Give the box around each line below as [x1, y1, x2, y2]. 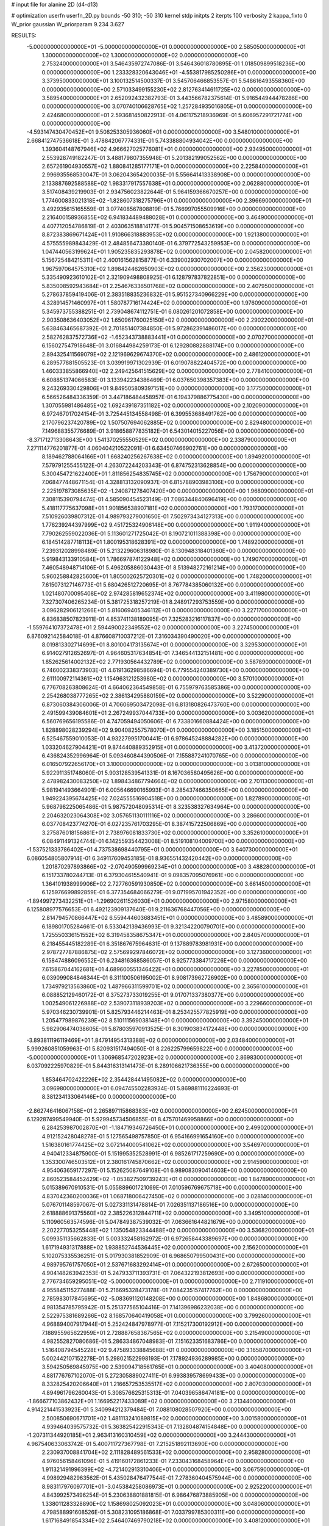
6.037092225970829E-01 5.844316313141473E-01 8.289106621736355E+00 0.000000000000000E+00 [26, 1062, 289, 1069]
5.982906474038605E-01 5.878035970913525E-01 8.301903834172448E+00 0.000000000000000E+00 [41, 1025, 308, 1033]
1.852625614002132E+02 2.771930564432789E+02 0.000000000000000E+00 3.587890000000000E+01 [41, 658, 312, 665]
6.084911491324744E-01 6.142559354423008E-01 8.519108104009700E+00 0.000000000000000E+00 [41, 837, 305, 845]
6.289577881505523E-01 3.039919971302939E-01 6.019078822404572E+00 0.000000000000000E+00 [41, 359, 307, 366]
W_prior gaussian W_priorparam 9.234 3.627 [11, 20, 125, 27]
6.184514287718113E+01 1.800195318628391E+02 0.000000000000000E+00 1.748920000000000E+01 [41, 538, 304, 546]
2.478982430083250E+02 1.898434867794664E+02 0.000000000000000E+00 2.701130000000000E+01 [41, 778, 314, 785]
